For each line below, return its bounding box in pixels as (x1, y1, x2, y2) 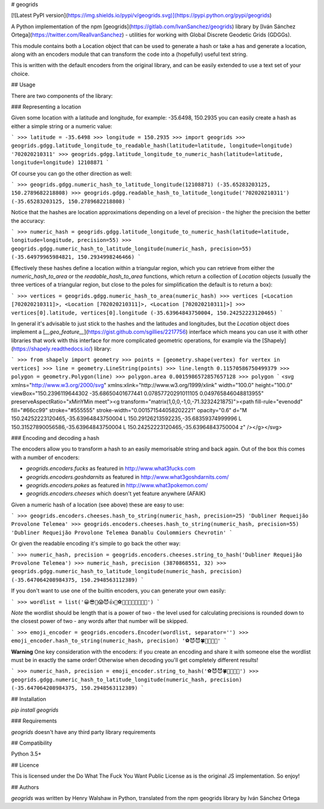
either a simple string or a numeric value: (11, 122, 112, 130)
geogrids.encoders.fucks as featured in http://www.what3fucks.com (26, 465, 196, 472)
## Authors (11, 783, 39, 790)
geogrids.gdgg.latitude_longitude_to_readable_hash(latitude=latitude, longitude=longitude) (11, 142, 293, 149)
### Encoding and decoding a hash (11, 434, 100, 441)
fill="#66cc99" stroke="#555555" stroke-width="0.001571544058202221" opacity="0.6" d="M (11, 406, 247, 414)
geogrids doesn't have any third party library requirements (11, 728, 156, 735)
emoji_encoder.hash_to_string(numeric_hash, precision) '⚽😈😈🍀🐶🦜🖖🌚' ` (11, 637, 227, 645)
